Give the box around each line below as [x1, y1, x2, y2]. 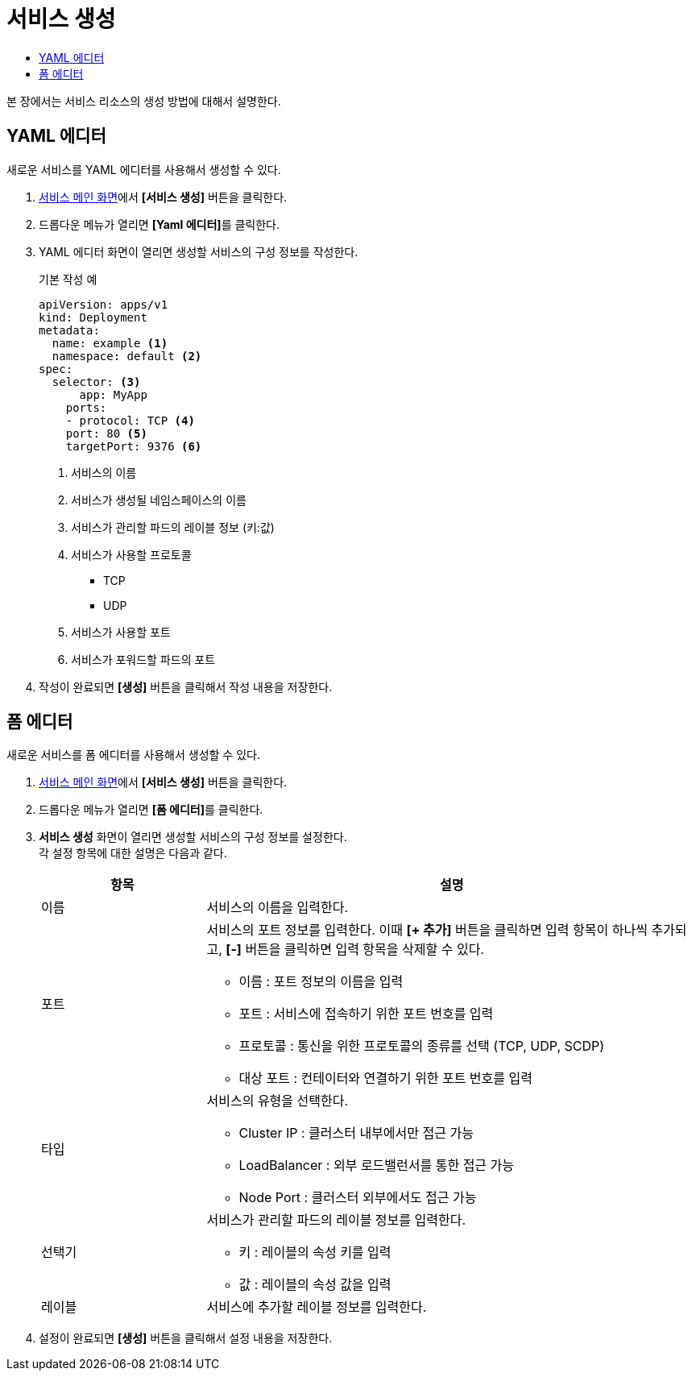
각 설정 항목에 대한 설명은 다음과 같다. [39, 846, 227, 861]
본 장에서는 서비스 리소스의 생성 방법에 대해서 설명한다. [6, 93, 281, 108]
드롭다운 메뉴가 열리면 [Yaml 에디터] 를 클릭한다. [39, 217, 280, 231]
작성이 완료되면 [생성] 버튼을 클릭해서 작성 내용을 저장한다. [39, 679, 333, 694]
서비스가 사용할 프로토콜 [71, 547, 192, 562]
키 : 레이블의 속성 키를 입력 [238, 1244, 392, 1261]
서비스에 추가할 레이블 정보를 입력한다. [206, 1299, 427, 1316]
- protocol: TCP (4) [65, 413, 195, 427]
